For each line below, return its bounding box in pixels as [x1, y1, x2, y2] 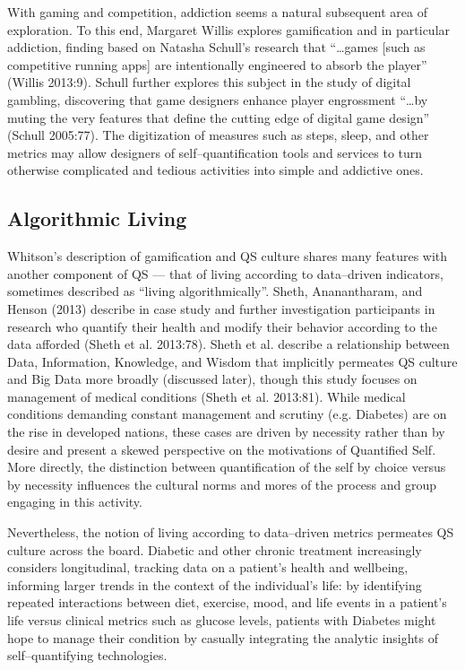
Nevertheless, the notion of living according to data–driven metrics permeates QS [7, 523, 454, 542]
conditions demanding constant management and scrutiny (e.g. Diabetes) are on [7, 405, 447, 423]
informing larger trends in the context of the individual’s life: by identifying [7, 575, 422, 594]
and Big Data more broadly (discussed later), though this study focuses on [7, 370, 418, 388]
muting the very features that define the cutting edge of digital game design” [7, 108, 430, 126]
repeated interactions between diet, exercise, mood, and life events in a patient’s [7, 593, 447, 612]
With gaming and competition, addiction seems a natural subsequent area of [7, 3, 428, 21]
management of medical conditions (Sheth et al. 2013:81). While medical [7, 387, 406, 405]
